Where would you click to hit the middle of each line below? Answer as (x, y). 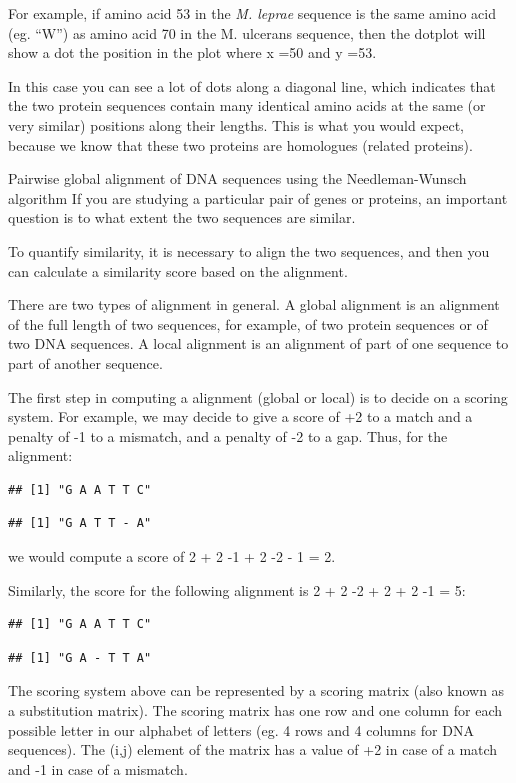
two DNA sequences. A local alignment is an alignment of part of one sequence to (258, 343)
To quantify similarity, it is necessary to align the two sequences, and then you (249, 250)
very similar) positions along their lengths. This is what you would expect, (236, 124)
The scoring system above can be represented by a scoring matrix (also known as (256, 690)
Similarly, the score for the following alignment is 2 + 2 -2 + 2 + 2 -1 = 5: (237, 589)
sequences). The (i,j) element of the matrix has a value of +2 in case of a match (253, 749)
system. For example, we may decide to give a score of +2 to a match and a (240, 416)
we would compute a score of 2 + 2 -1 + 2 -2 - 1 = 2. (172, 556)
